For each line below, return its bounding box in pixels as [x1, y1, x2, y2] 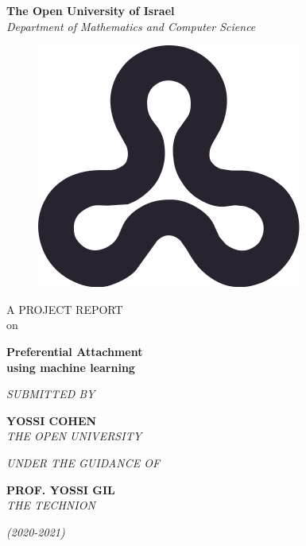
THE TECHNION [6, 497, 95, 513]
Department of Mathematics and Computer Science [6, 17, 256, 34]
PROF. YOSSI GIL [6, 481, 115, 498]
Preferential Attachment [6, 343, 143, 359]
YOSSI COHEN [6, 412, 97, 428]
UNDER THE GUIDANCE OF [6, 454, 161, 470]
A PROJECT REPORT [6, 300, 123, 317]
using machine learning [6, 358, 135, 375]
